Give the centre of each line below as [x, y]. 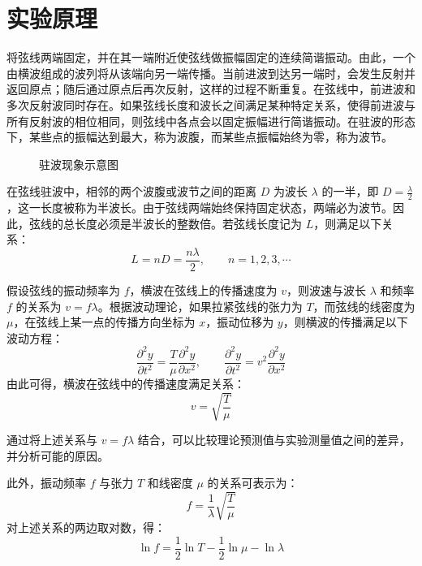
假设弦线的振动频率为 [63, 289]
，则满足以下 [348, 223]
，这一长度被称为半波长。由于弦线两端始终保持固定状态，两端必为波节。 [200, 207]
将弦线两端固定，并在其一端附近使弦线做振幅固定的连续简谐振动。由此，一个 [211, 57]
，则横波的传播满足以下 [345, 322]
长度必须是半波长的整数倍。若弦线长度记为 [188, 223]
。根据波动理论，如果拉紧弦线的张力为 [200, 306]
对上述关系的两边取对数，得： [86, 527]
